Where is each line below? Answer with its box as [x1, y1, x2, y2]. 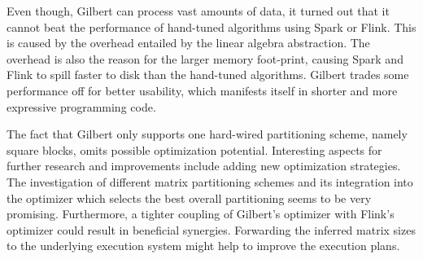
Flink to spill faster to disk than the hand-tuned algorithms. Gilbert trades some [7, 66, 409, 83]
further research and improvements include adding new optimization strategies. [7, 157, 401, 174]
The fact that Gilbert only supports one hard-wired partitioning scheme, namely [7, 125, 408, 143]
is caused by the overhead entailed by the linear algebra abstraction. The [7, 34, 370, 51]
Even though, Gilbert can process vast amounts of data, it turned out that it [7, 2, 390, 19]
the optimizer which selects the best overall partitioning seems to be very [7, 189, 372, 206]
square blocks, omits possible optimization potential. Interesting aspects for [7, 141, 382, 158]
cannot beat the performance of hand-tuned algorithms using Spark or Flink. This [7, 18, 416, 35]
